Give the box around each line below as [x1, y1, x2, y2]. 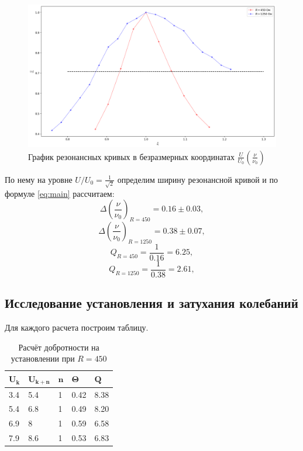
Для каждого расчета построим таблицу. [5, 321, 149, 334]
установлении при [11, 352, 75, 365]
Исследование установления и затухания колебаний [5, 294, 298, 312]
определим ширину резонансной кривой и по [117, 173, 278, 185]
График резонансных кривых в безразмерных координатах [28, 150, 235, 162]
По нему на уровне [5, 173, 73, 185]
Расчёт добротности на [18, 341, 99, 353]
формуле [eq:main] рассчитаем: [5, 187, 115, 199]
